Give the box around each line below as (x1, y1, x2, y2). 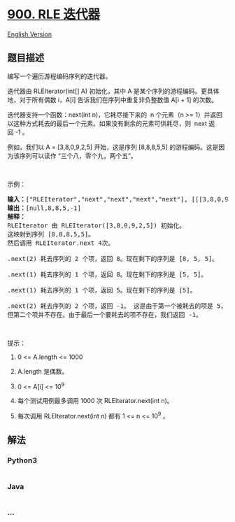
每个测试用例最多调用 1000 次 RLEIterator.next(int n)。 (17, 397, 173, 405)
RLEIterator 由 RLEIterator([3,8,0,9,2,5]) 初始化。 (7, 221, 186, 230)
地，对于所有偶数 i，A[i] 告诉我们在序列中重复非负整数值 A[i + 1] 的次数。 (7, 95, 218, 104)
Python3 (7, 456, 37, 465)
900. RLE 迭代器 (7, 6, 101, 22)
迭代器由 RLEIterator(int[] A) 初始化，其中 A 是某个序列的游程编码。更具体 (7, 87, 220, 95)
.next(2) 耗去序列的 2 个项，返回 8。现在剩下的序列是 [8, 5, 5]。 (7, 255, 219, 262)
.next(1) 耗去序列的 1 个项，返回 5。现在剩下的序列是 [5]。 (7, 286, 197, 294)
